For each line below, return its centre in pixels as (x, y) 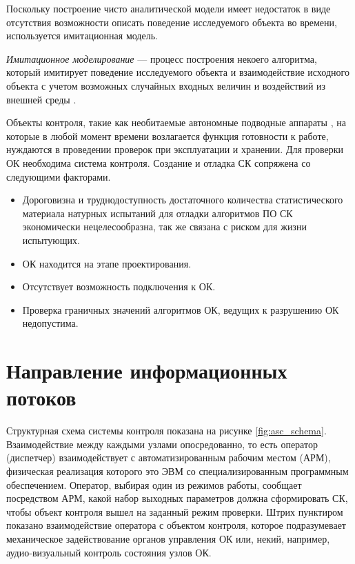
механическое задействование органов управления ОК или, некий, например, (168, 538)
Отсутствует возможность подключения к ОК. (119, 286)
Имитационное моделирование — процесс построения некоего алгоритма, (162, 58)
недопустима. (50, 323)
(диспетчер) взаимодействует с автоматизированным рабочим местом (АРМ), (169, 457)
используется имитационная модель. (82, 36)
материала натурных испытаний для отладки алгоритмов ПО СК (158, 213)
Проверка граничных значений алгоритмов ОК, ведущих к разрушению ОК (181, 309)
